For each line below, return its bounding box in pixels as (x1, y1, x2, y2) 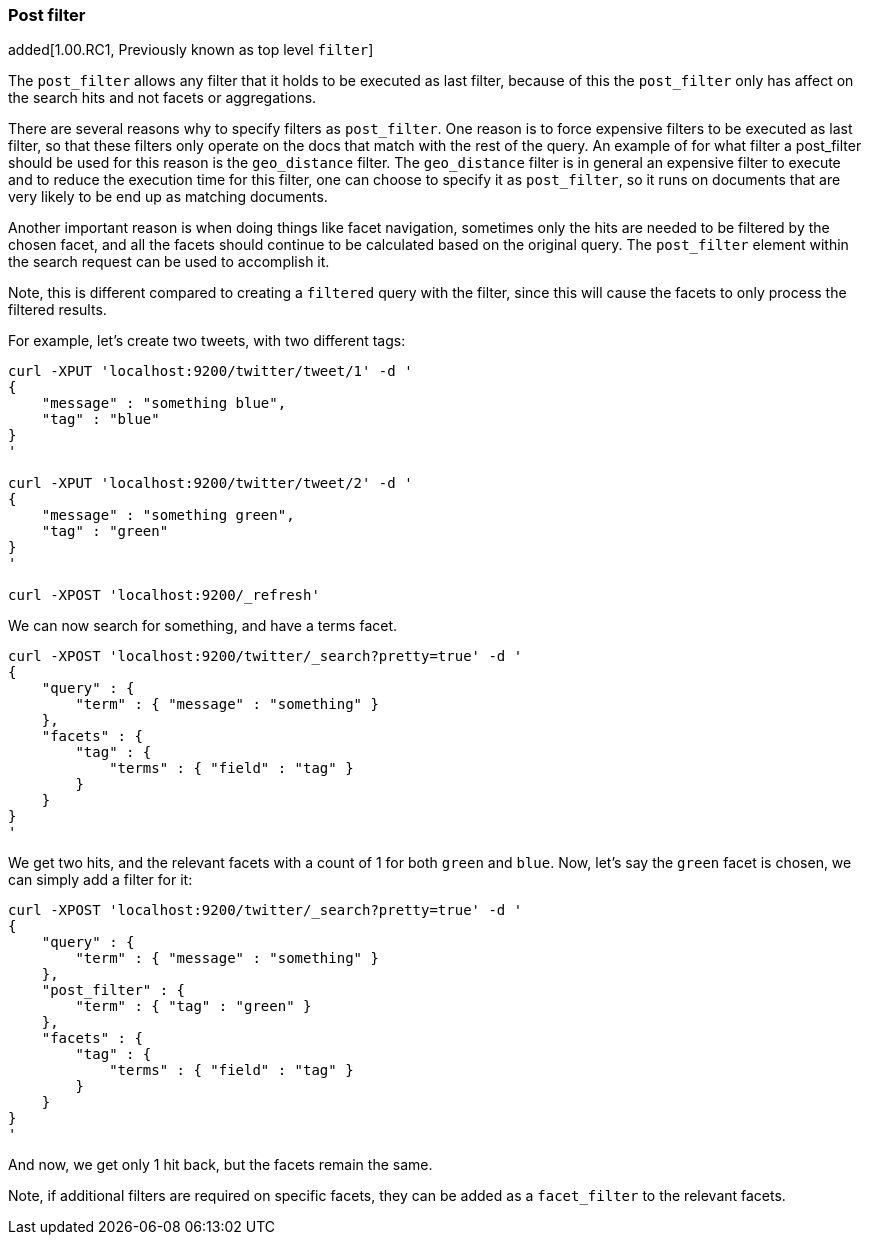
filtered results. (8, 301, 107, 319)
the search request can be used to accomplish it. (8, 253, 330, 271)
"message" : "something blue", (41, 395, 287, 412)
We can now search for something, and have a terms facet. (8, 617, 398, 635)
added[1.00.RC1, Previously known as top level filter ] (8, 41, 374, 59)
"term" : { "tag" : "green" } (75, 998, 312, 1015)
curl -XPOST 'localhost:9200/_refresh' (8, 587, 320, 604)
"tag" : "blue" (41, 411, 160, 428)
